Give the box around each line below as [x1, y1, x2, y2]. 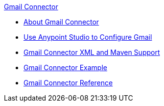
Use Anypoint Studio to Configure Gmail [23, 33, 152, 41]
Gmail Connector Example [23, 63, 107, 72]
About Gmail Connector [23, 18, 99, 26]
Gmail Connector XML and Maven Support [23, 48, 160, 56]
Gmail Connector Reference [23, 79, 113, 87]
